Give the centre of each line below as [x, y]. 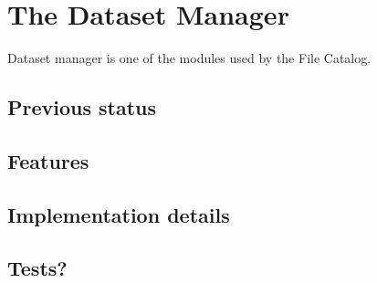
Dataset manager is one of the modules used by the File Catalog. [189, 58]
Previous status [82, 107]
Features [48, 160]
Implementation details [119, 214]
